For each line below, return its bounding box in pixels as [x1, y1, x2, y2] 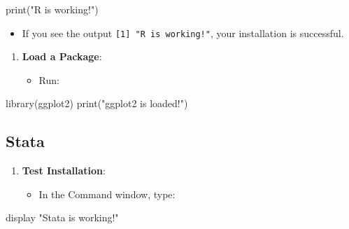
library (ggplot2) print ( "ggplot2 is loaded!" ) [6, 96, 188, 111]
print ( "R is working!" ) [6, 2, 99, 16]
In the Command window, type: [38, 186, 176, 201]
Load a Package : [22, 49, 102, 64]
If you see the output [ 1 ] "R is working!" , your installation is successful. [22, 25, 344, 40]
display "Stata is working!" [6, 210, 119, 225]
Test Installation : [22, 163, 106, 178]
